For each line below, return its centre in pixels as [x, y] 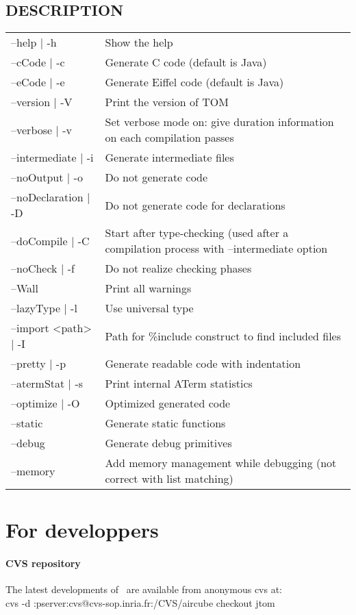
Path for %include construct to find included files [223, 336]
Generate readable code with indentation [203, 364]
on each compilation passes [169, 138]
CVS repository [43, 563]
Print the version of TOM [167, 102]
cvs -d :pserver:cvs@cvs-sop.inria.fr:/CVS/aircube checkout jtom [140, 602]
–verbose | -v [42, 129]
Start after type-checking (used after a [197, 233]
